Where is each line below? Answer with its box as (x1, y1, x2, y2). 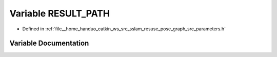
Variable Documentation (9, 39, 89, 48)
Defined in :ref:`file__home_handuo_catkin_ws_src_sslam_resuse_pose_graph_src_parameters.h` (22, 26, 226, 32)
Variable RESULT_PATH (9, 8, 110, 19)
